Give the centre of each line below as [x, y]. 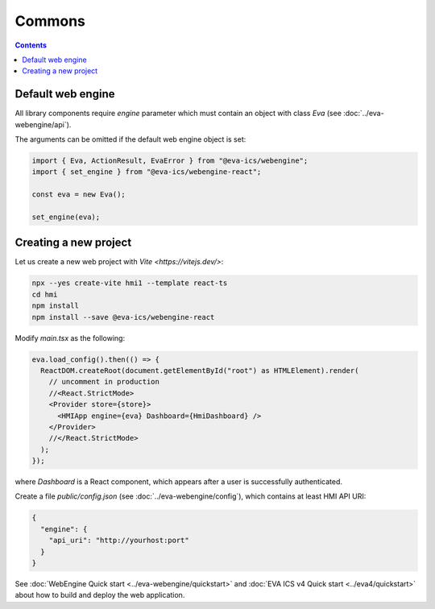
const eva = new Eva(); [79, 195]
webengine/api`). [43, 124]
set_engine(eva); [66, 217]
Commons [50, 21]
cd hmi [45, 294]
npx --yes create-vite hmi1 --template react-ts [130, 283]
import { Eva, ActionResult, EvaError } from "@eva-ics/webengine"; [170, 161]
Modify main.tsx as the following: [70, 338]
